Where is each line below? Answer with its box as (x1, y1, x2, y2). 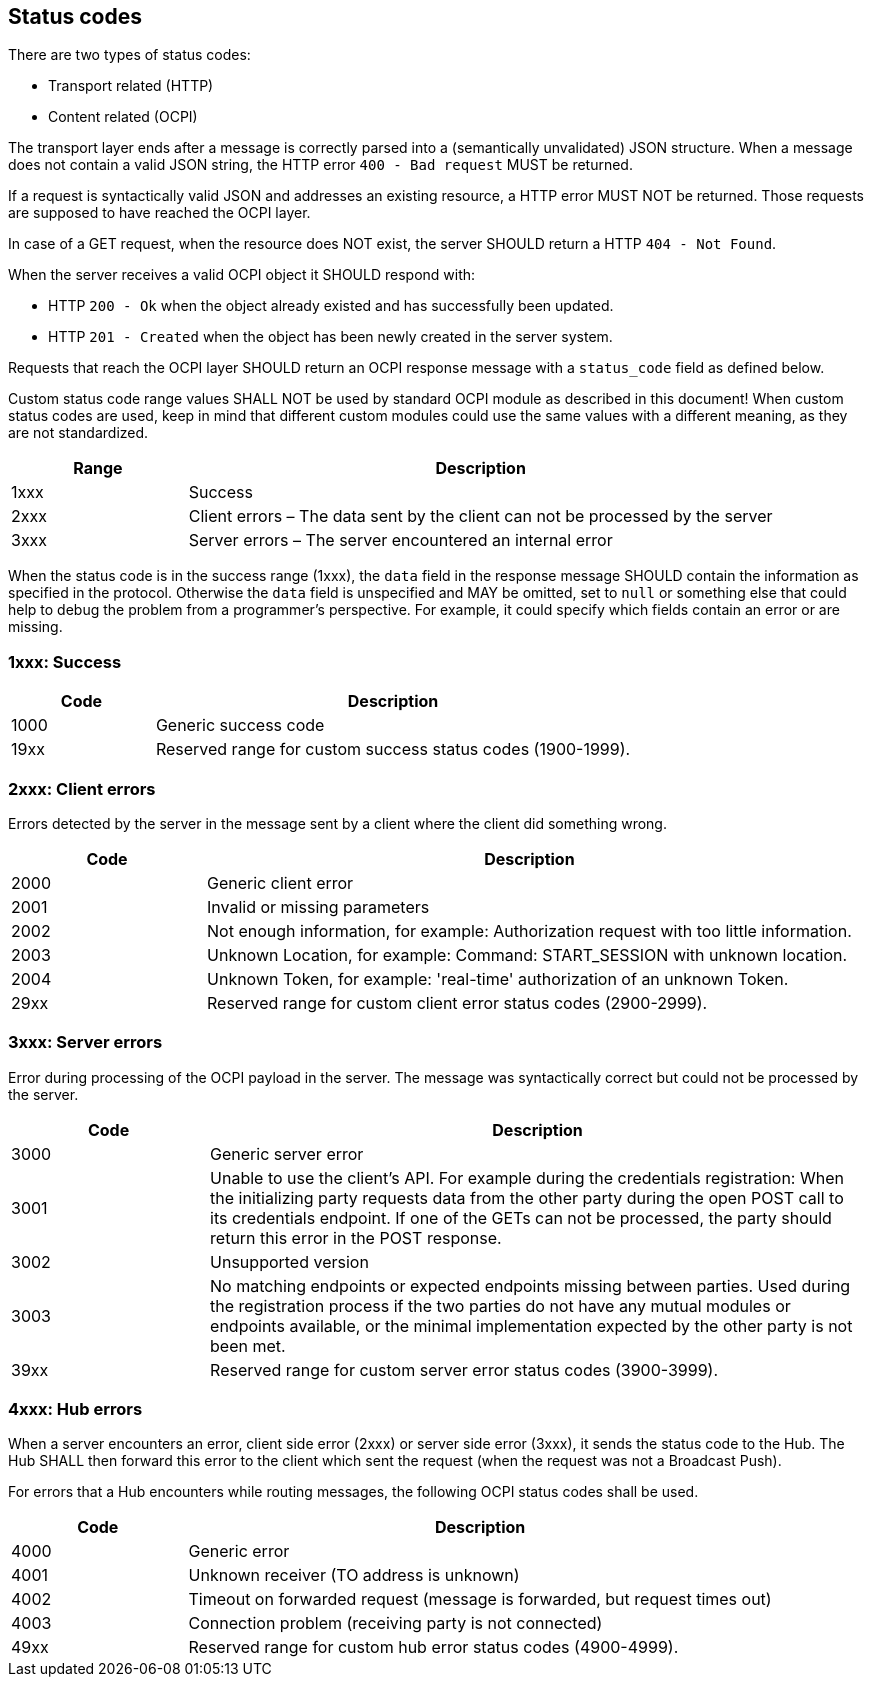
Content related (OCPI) (48, 108, 198, 126)
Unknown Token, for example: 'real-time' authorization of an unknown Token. (207, 968, 789, 989)
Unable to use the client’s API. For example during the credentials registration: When (210, 1167, 844, 1188)
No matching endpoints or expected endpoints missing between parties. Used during (210, 1275, 851, 1296)
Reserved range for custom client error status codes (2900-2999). (207, 992, 708, 1013)
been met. (210, 1335, 286, 1356)
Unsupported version (210, 1251, 369, 1272)
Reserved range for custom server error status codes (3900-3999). (210, 1359, 719, 1380)
